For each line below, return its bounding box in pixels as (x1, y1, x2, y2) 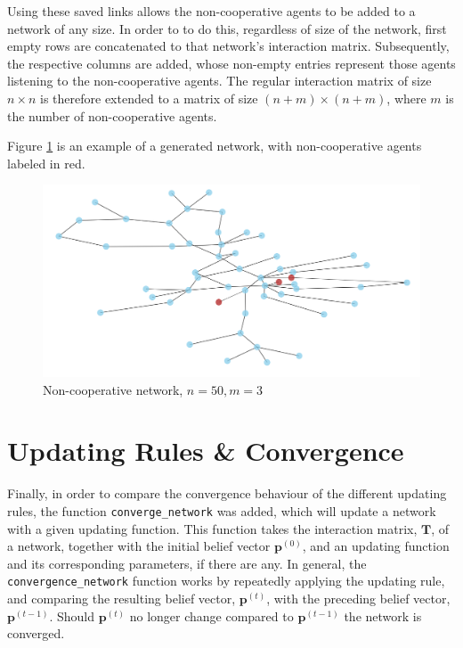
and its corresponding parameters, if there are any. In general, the (7, 554, 367, 572)
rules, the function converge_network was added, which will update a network (7, 501, 436, 520)
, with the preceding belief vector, (266, 589, 451, 608)
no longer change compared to (129, 606, 294, 625)
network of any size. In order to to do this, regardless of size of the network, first (7, 19, 447, 37)
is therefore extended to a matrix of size (40, 88, 258, 107)
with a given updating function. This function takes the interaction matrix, (7, 519, 418, 537)
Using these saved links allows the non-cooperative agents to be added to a (7, 2, 416, 20)
